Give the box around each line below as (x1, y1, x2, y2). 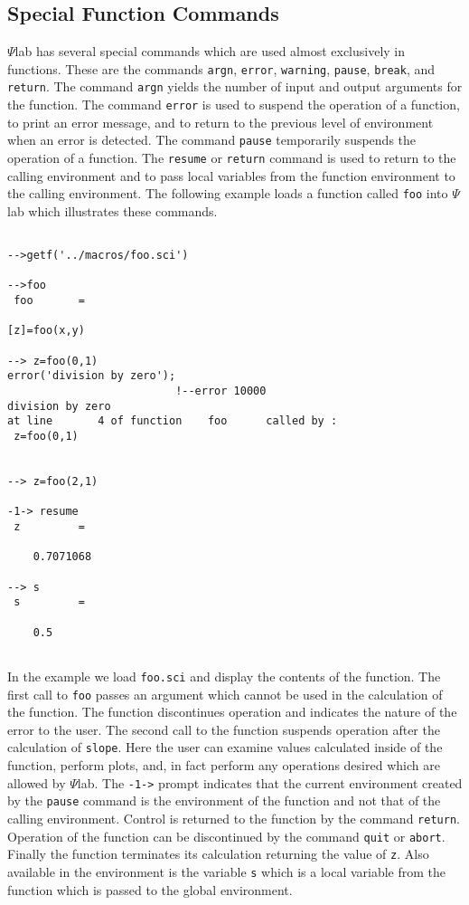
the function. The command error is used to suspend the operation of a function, (7, 95, 460, 114)
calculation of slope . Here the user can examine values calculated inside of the (7, 738, 443, 757)
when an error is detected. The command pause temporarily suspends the (7, 130, 417, 149)
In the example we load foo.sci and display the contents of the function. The (7, 666, 441, 685)
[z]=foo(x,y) (7, 324, 85, 338)
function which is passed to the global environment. (7, 880, 293, 899)
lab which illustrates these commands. (7, 201, 218, 220)
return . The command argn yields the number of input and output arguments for (7, 77, 463, 96)
